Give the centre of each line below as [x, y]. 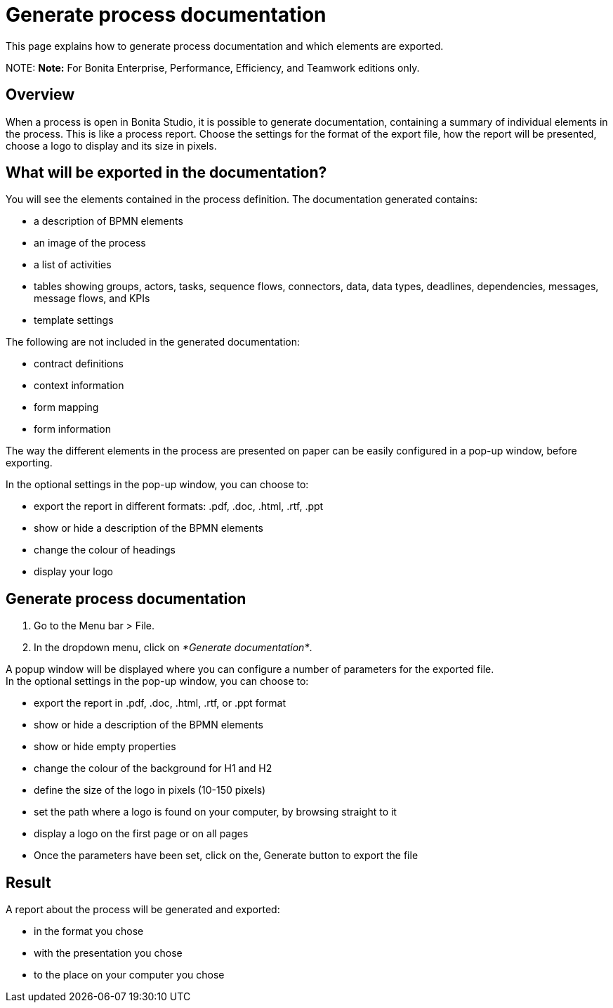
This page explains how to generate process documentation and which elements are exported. [225, 46]
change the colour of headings [105, 550]
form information [72, 429]
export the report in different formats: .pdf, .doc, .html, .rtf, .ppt [179, 506]
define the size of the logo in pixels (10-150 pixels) [150, 790]
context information [79, 386]
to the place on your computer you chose [129, 975]
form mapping [66, 407]
